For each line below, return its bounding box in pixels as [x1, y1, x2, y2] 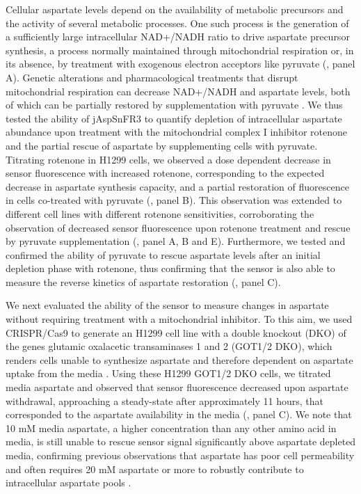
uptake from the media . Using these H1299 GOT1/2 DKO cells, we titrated [6, 366, 331, 381]
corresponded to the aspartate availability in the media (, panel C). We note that [6, 407, 352, 422]
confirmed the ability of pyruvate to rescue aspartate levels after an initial [6, 247, 321, 262]
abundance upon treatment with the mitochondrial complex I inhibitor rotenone [6, 125, 347, 139]
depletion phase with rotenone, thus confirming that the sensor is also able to [6, 261, 335, 276]
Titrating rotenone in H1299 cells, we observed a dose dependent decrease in [6, 152, 331, 166]
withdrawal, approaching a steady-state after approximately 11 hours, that [6, 393, 324, 408]
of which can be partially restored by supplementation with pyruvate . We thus [6, 97, 343, 112]
